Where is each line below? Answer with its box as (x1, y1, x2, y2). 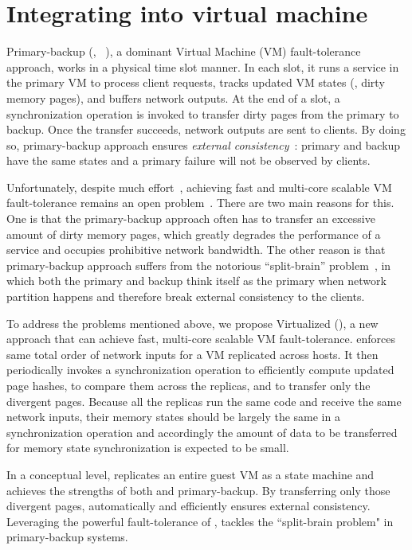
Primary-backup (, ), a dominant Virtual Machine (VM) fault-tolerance (6, 43, 361, 60)
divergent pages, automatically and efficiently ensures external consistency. (6, 497, 371, 514)
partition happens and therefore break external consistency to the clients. (6, 288, 365, 305)
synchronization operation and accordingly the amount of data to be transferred (6, 423, 398, 440)
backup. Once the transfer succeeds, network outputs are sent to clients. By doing (6, 121, 406, 138)
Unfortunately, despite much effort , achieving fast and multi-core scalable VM (6, 178, 392, 195)
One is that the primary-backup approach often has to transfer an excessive (6, 210, 375, 227)
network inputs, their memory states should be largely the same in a (6, 408, 340, 425)
